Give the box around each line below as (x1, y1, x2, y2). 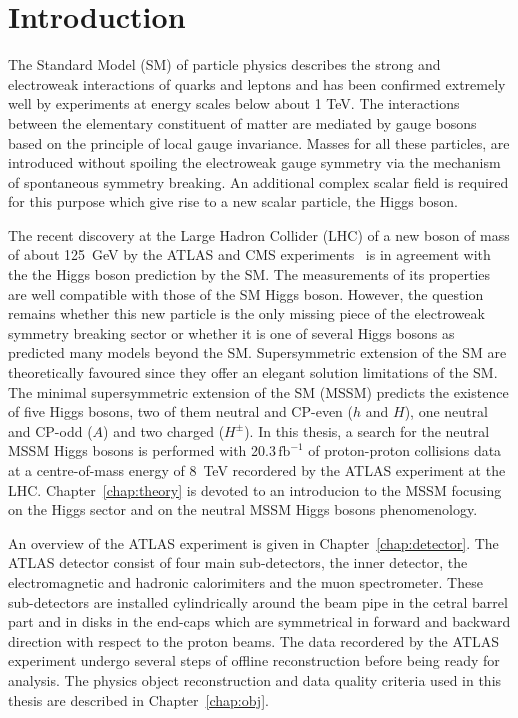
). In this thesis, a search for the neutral (244, 420, 490, 441)
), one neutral (404, 401, 488, 422)
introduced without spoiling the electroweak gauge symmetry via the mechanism (8, 152, 501, 173)
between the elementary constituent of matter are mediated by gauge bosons (8, 112, 477, 133)
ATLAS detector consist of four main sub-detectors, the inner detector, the (8, 552, 468, 573)
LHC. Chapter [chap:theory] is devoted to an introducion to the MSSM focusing (8, 479, 502, 500)
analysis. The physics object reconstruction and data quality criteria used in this (8, 669, 502, 690)
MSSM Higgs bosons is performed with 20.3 (8, 440, 276, 461)
